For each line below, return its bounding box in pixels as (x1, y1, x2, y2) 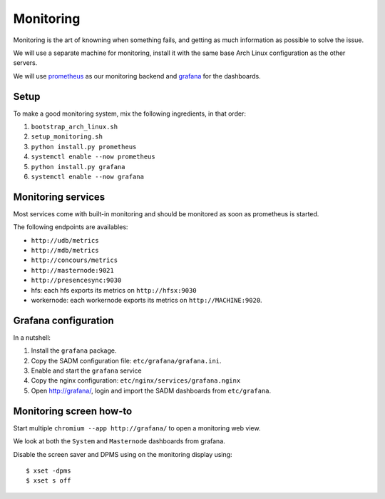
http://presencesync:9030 (31, 276, 122, 285)
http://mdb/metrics (31, 246, 99, 255)
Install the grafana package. (31, 346, 117, 355)
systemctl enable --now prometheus (31, 153, 156, 161)
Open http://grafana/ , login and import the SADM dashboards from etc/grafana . (31, 386, 272, 395)
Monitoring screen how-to (13, 405, 133, 417)
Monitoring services (13, 191, 106, 203)
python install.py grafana (31, 163, 125, 171)
